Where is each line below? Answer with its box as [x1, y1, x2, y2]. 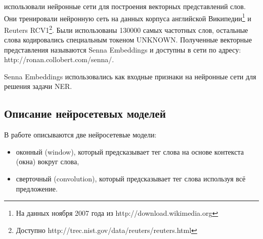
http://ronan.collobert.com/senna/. [4, 54, 114, 65]
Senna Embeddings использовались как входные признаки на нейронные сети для [4, 71, 256, 81]
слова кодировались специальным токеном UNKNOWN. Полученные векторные [4, 34, 252, 45]
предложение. [16, 183, 58, 194]
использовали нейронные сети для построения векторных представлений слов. [4, 1, 246, 11]
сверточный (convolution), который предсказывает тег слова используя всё [16, 173, 246, 184]
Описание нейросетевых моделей [4, 106, 166, 121]
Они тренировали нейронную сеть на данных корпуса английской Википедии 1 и [4, 11, 251, 23]
